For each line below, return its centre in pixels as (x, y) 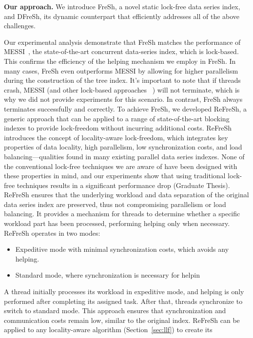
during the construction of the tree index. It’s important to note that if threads (122, 80)
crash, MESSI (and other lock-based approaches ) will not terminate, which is (122, 89)
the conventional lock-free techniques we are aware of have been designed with (121, 166)
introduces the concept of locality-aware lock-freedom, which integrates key (116, 137)
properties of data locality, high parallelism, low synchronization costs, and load (123, 147)
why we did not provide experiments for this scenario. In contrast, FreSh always (123, 99)
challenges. (20, 26)
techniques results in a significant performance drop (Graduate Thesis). (123, 185)
